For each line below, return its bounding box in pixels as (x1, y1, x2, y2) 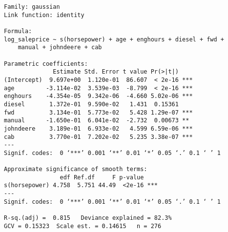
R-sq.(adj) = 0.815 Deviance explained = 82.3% (4, 214, 172, 222)
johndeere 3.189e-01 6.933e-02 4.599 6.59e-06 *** (4, 125, 193, 132)
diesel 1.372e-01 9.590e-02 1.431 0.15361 (4, 100, 179, 108)
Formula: (4, 27, 32, 35)
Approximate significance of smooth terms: (4, 166, 147, 173)
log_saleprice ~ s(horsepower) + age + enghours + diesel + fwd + (4, 36, 225, 43)
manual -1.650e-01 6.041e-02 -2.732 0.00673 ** (4, 117, 189, 124)
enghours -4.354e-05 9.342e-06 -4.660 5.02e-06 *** (4, 93, 193, 100)
